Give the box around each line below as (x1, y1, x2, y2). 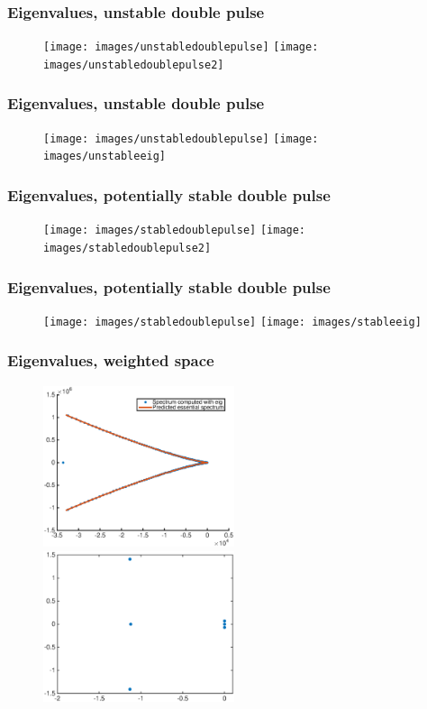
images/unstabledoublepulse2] (43, 58, 224, 71)
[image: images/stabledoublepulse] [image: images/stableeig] (43, 315, 422, 328)
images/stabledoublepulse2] (43, 241, 212, 254)
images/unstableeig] (43, 150, 167, 163)
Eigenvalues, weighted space (7, 349, 214, 372)
